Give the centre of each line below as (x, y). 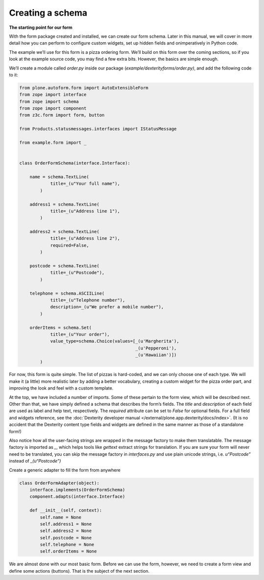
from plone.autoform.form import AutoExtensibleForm (84, 88)
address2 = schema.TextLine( (65, 232)
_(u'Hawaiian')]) (156, 355)
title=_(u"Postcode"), (77, 273)
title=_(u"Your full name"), (85, 184)
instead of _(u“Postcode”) (35, 461)
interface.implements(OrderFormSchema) (77, 490)
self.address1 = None (66, 524)
